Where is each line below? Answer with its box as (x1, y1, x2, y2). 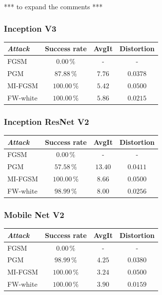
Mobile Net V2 (4, 208, 64, 220)
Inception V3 (4, 22, 57, 34)
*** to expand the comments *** (4, 1, 103, 11)
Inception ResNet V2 (4, 115, 89, 127)
